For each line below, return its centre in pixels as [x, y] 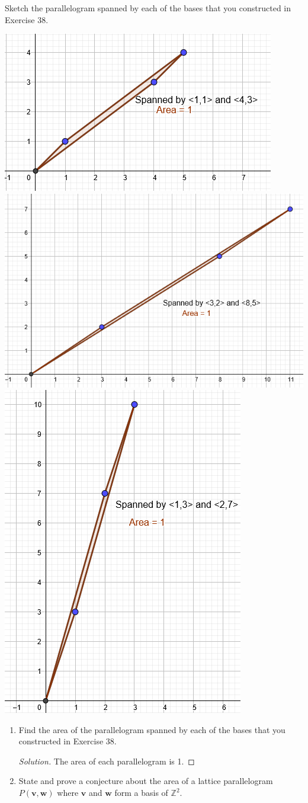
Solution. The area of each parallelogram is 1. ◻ [107, 761]
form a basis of [141, 793]
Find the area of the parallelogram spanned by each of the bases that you [152, 729]
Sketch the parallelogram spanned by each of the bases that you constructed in [148, 8]
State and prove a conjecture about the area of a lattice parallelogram [146, 781]
